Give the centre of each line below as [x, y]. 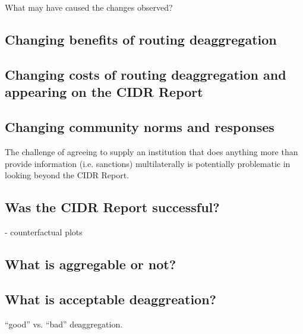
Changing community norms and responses [140, 127]
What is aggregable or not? [91, 264]
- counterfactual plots [44, 231]
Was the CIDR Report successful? [112, 207]
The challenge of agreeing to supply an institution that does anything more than [151, 151]
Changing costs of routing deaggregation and [146, 74]
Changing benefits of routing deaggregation [141, 40]
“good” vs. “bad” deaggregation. [64, 324]
